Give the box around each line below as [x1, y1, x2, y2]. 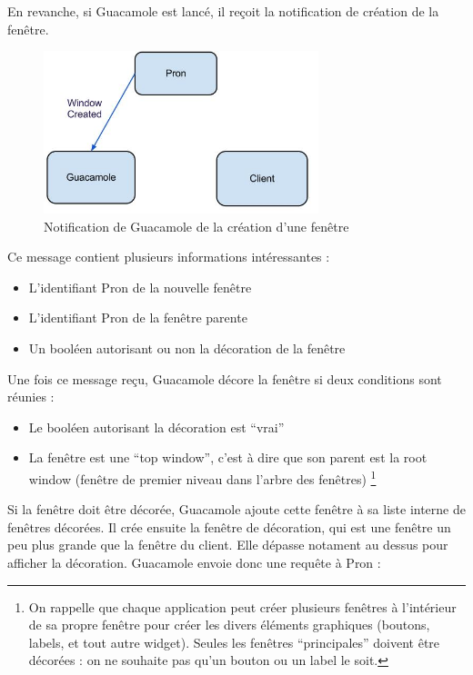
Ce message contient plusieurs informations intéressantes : [7, 247, 330, 266]
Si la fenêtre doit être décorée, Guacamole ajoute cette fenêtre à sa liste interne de [7, 500, 466, 519]
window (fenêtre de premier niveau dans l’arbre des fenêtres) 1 [28, 466, 377, 488]
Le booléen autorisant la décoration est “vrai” [28, 417, 285, 436]
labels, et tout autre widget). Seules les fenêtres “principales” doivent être [28, 632, 440, 651]
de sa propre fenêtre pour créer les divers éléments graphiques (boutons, [28, 615, 430, 634]
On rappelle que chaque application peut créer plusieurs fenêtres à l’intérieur [28, 597, 457, 616]
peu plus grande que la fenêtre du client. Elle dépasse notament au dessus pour [7, 535, 448, 554]
